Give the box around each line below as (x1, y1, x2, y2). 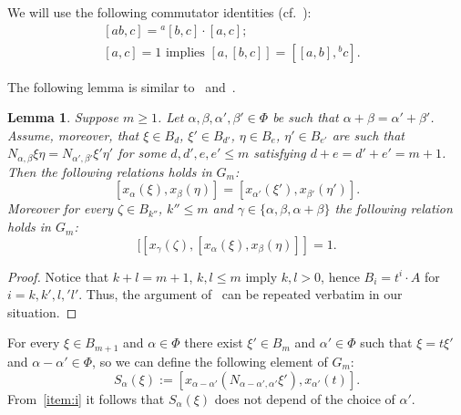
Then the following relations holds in (7, 161, 212, 181)
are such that (332, 125, 405, 144)
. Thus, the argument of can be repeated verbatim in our (78, 285, 403, 304)
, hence (321, 266, 360, 285)
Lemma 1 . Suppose (7, 108, 119, 127)
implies (165, 46, 205, 59)
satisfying (253, 143, 306, 162)
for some (118, 143, 167, 162)
